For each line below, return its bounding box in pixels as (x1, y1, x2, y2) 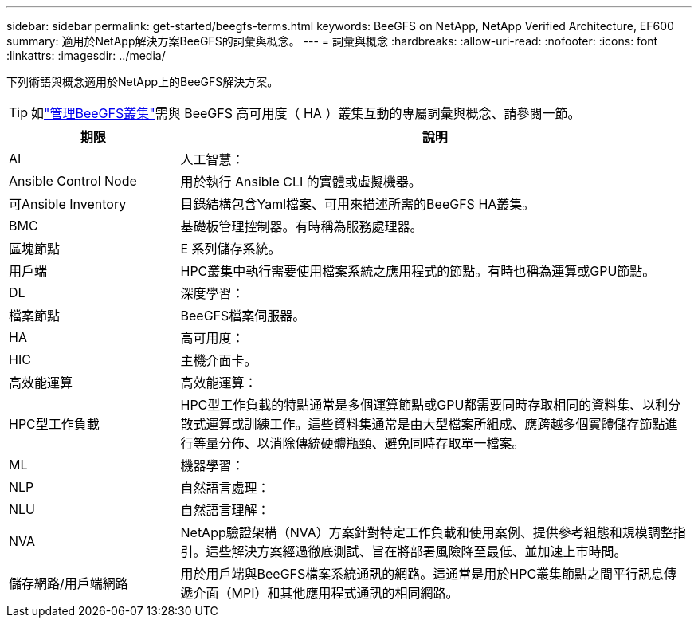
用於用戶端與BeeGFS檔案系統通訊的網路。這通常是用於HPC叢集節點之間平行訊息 (180, 566, 665, 582)
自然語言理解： (180, 502, 270, 518)
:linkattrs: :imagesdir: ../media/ (6, 49, 166, 62)
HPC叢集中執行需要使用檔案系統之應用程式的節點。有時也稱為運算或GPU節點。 (180, 263, 656, 279)
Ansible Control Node (9, 173, 137, 189)
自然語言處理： (180, 480, 270, 496)
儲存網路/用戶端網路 (9, 575, 128, 591)
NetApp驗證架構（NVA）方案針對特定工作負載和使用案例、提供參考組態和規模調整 (180, 524, 673, 540)
